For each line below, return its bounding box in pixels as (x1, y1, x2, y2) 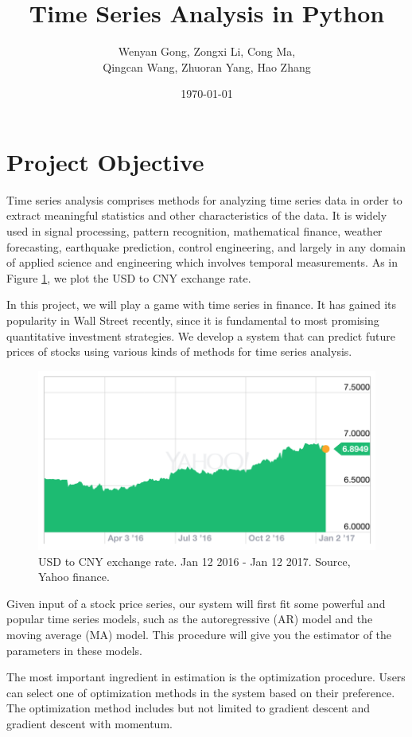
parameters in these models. (6, 641, 143, 658)
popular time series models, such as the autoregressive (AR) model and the (6, 610, 373, 627)
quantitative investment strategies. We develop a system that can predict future (6, 327, 395, 344)
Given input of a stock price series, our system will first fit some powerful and (6, 595, 386, 611)
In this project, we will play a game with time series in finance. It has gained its (6, 296, 397, 313)
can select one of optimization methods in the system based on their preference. (6, 684, 395, 700)
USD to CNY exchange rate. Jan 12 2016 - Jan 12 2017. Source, (38, 552, 351, 569)
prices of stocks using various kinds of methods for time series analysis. (6, 343, 352, 360)
